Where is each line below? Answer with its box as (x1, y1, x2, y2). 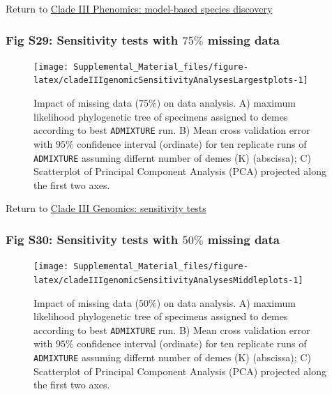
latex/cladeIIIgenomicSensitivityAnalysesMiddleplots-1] (33, 275, 303, 285)
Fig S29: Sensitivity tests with (6, 31, 179, 48)
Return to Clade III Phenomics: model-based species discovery (6, 1, 273, 15)
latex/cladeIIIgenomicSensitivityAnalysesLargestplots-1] (33, 75, 308, 86)
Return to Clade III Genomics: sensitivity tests (6, 201, 206, 215)
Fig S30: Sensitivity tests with (6, 230, 179, 248)
